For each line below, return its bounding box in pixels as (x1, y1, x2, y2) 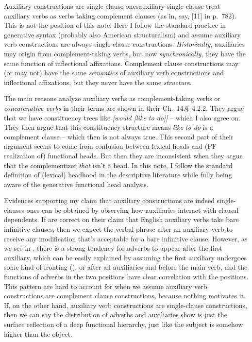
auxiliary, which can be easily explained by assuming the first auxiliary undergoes (4, 252, 247, 262)
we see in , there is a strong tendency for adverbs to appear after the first (4, 243, 222, 253)
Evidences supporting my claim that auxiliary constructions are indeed (4, 195, 215, 205)
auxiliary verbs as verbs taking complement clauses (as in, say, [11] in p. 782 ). (4, 10, 236, 20)
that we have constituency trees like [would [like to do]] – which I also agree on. (4, 112, 240, 122)
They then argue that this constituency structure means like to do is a (4, 122, 213, 132)
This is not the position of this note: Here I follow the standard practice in (4, 20, 226, 30)
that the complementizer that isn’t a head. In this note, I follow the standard (4, 160, 233, 170)
